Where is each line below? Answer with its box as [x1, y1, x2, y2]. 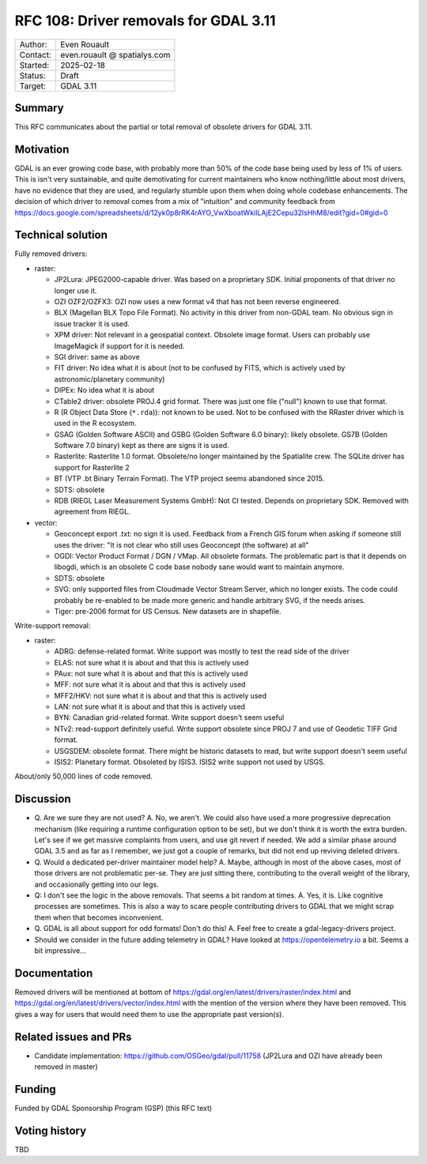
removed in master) [34, 1061, 98, 1071]
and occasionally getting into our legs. [34, 880, 159, 889]
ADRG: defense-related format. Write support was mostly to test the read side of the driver [54, 646, 350, 656]
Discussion [14, 793, 71, 806]
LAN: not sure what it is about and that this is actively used [54, 702, 245, 711]
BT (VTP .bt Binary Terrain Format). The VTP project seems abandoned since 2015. [54, 474, 324, 484]
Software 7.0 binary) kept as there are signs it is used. [54, 441, 229, 450]
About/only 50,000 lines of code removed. [14, 771, 153, 782]
